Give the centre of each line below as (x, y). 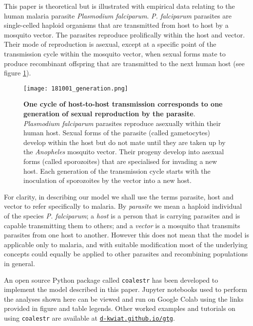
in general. (19, 263)
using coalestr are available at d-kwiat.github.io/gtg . (89, 317)
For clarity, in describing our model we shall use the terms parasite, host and (119, 196)
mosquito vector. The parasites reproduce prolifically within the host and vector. (125, 34)
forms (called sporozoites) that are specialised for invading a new (120, 161)
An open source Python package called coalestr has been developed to (111, 280)
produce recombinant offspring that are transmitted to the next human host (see (124, 63)
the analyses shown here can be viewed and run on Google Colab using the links (124, 299)
